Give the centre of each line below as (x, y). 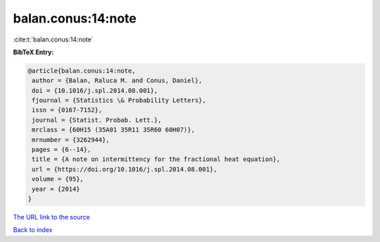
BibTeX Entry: (33, 52)
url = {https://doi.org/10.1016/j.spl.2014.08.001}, (125, 169)
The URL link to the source (52, 217)
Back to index (33, 230)
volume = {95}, (58, 179)
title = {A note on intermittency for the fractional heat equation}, (156, 159)
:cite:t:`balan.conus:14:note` (53, 39)
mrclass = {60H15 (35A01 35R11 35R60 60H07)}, (113, 130)
